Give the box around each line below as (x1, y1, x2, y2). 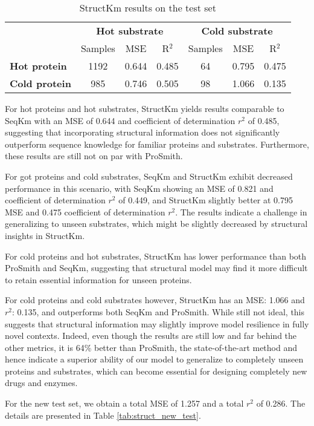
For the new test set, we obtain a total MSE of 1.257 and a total (5, 397, 244, 410)
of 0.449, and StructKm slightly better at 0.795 (118, 194, 293, 206)
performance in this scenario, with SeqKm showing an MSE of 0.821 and (5, 182, 274, 194)
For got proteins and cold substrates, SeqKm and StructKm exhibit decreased (5, 169, 293, 182)
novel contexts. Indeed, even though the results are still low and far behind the (5, 329, 297, 342)
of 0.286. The (256, 397, 306, 410)
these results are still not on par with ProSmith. (5, 149, 183, 162)
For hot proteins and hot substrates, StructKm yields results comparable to (5, 102, 284, 114)
